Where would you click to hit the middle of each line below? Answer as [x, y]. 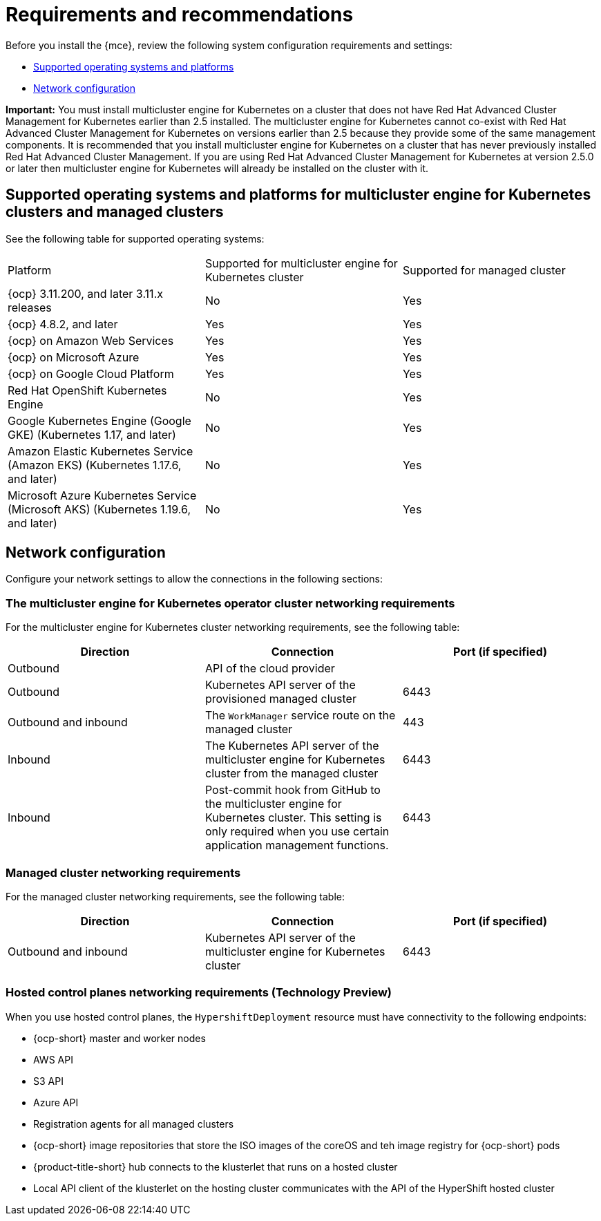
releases [30, 307]
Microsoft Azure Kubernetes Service [102, 495]
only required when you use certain [297, 832]
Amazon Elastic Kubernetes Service [101, 451]
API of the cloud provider [270, 669]
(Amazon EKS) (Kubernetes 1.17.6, [95, 465]
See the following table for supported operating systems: [135, 238]
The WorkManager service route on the [300, 716]
